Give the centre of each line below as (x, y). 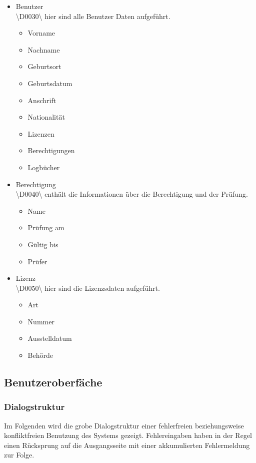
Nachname (44, 49)
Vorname (41, 33)
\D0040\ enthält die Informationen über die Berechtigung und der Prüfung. (132, 194)
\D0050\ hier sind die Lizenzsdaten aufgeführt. (88, 288)
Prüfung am (46, 227)
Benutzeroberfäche (53, 382)
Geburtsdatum (50, 83)
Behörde (40, 355)
